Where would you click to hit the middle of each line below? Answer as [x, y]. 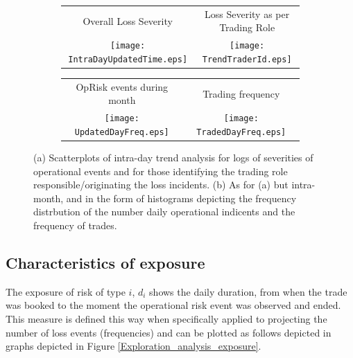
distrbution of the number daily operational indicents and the [164, 212]
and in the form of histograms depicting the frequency [181, 198]
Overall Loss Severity [128, 20]
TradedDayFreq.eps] [241, 132]
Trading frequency [241, 93]
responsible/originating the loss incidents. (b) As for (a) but [161, 185]
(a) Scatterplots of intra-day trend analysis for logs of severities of [173, 157]
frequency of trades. [75, 225]
